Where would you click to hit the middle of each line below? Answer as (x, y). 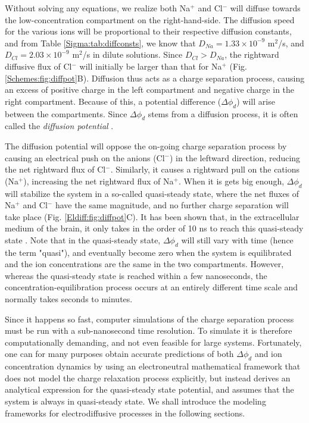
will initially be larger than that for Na (151, 66)
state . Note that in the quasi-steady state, (83, 239)
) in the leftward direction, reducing (235, 157)
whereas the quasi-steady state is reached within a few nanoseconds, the (136, 275)
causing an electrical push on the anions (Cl (85, 157)
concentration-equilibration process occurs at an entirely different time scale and (152, 287)
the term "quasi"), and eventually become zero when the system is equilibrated (148, 252)
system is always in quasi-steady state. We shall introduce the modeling (135, 401)
